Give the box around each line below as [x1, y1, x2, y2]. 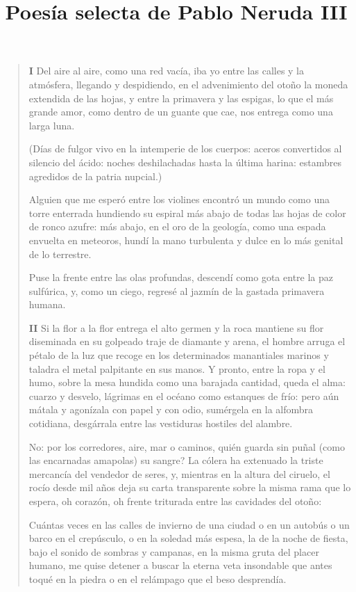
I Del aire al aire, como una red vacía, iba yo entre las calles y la [28, 63, 305, 78]
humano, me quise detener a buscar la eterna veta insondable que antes [28, 558, 332, 573]
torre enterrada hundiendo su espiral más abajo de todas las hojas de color [28, 205, 346, 220]
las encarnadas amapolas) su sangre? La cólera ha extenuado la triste [28, 453, 323, 467]
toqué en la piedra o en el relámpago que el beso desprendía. [28, 571, 287, 586]
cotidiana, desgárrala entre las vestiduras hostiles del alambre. [28, 416, 293, 431]
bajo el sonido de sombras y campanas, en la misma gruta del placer [28, 544, 319, 559]
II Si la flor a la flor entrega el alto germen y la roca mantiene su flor [28, 320, 324, 335]
